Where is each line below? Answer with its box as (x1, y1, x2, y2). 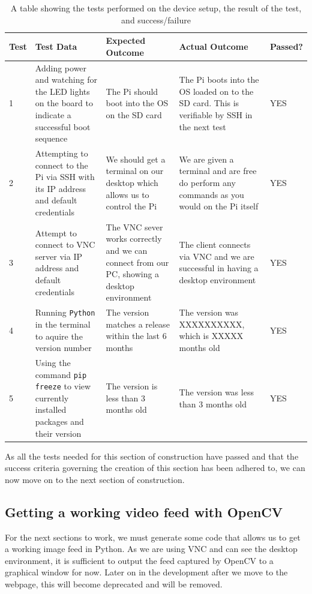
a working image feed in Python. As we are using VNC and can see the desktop (5, 542, 298, 555)
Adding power (35, 61, 87, 74)
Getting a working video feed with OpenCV (5, 502, 283, 521)
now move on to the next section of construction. (5, 473, 185, 485)
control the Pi (106, 200, 157, 212)
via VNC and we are (179, 250, 254, 262)
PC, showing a (106, 268, 160, 280)
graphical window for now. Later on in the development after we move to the (5, 566, 288, 578)
